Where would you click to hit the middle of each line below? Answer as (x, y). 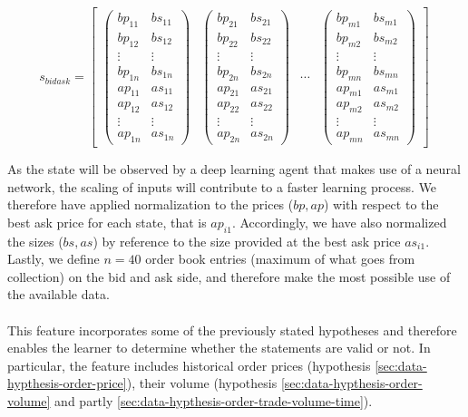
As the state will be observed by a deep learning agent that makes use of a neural (234, 169)
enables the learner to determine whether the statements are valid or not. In (219, 348)
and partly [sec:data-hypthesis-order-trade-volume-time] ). (214, 401)
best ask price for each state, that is (107, 222)
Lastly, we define (54, 259)
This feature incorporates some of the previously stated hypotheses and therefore (232, 330)
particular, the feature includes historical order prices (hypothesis (189, 365)
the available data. (58, 294)
